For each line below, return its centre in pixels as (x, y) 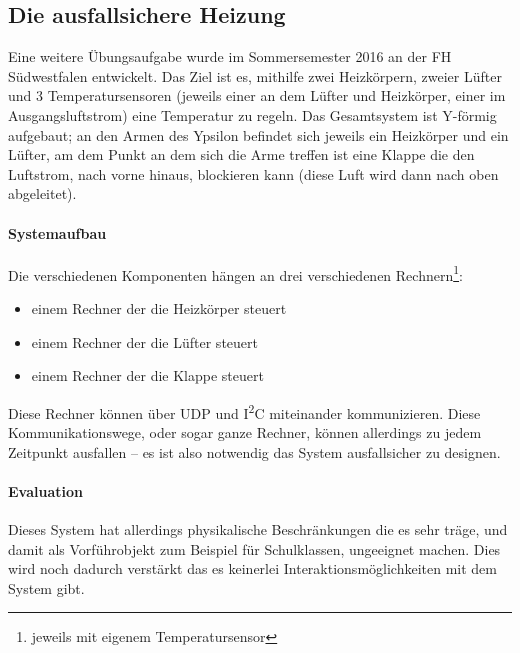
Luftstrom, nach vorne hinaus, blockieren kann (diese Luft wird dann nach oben (253, 173)
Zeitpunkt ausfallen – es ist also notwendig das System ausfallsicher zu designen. (254, 451)
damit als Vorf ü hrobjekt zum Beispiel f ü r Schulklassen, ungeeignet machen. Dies (254, 548)
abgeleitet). (42, 193)
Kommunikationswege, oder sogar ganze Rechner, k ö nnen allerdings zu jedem (245, 432)
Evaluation (45, 490)
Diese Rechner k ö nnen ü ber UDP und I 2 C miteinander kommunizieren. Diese (244, 411)
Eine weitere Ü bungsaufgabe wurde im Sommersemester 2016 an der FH (230, 56)
